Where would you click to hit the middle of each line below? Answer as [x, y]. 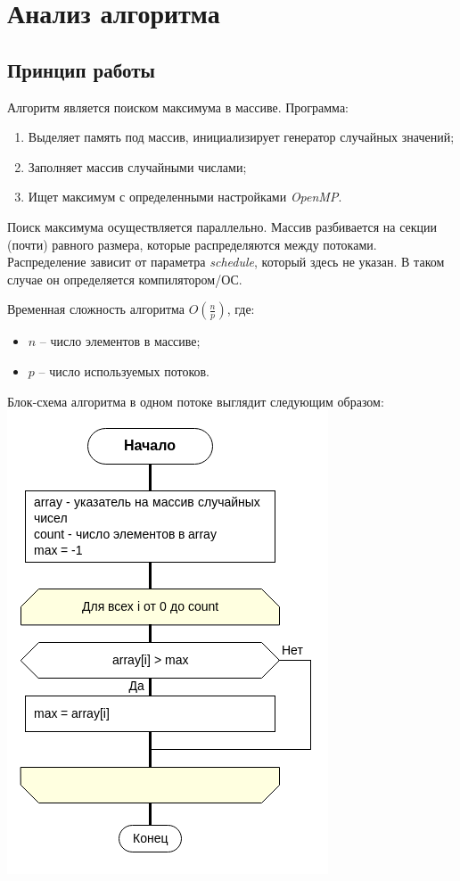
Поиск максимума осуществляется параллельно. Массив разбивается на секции [222, 226]
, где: [241, 309]
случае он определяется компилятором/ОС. [125, 279]
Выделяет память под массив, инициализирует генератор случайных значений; [241, 137]
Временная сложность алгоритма [96, 309]
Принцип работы [81, 69]
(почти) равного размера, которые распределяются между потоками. [192, 244]
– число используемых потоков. [124, 371]
